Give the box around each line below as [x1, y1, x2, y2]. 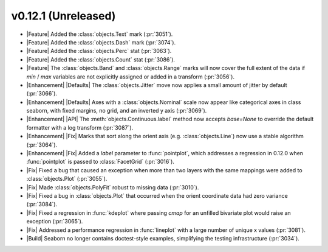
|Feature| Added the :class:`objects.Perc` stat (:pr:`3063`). [26, 47, 172, 55]
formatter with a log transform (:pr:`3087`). [26, 124, 134, 131]
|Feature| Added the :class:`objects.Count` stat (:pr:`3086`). [26, 55, 176, 63]
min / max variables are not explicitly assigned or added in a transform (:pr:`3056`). [26, 73, 235, 80]
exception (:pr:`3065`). [26, 218, 83, 225]
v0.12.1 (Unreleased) [11, 9, 116, 23]
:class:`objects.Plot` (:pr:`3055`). [26, 175, 108, 183]
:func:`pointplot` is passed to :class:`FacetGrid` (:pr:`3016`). [26, 158, 174, 166]
